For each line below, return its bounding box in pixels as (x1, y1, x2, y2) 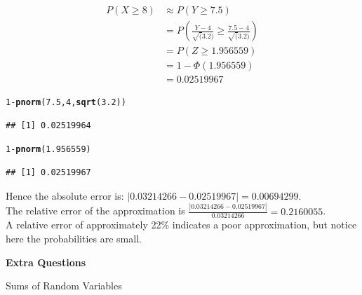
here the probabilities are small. (6, 231, 142, 245)
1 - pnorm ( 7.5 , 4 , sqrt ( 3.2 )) (6, 97, 126, 108)
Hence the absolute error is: (6, 188, 124, 203)
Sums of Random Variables (6, 278, 122, 293)
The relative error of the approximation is (6, 203, 185, 218)
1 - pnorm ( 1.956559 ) (6, 144, 91, 155)
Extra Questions (6, 254, 86, 269)
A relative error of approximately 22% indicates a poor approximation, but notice (6, 217, 357, 232)
